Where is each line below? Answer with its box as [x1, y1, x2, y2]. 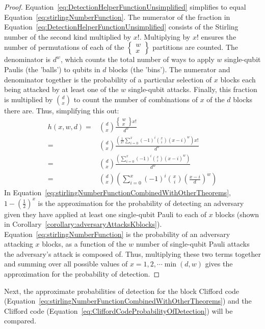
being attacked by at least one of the [4, 84, 119, 95]
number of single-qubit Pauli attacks [136, 238, 250, 249]
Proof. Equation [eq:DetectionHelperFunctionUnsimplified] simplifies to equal [4, 2, 246, 12]
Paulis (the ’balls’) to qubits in [4, 64, 100, 74]
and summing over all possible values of [4, 258, 128, 269]
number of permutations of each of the [4, 42, 124, 52]
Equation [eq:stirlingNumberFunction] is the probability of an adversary [4, 228, 230, 239]
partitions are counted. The [152, 42, 238, 52]
